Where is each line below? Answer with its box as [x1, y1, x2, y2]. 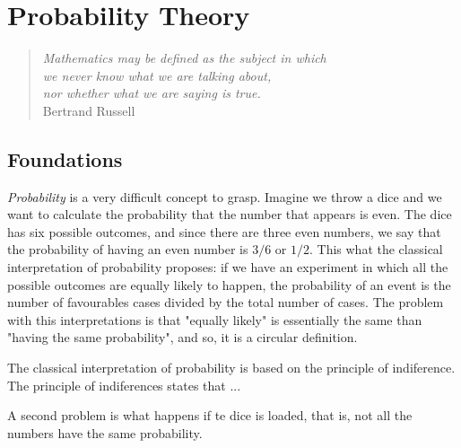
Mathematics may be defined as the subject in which [42, 48, 326, 67]
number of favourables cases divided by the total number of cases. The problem [7, 293, 444, 312]
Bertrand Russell [42, 101, 135, 119]
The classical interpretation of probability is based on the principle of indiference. [7, 358, 456, 377]
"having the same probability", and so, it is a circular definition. [7, 328, 358, 347]
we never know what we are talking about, [42, 66, 272, 84]
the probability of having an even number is [7, 240, 248, 259]
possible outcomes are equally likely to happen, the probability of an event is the [7, 275, 451, 294]
